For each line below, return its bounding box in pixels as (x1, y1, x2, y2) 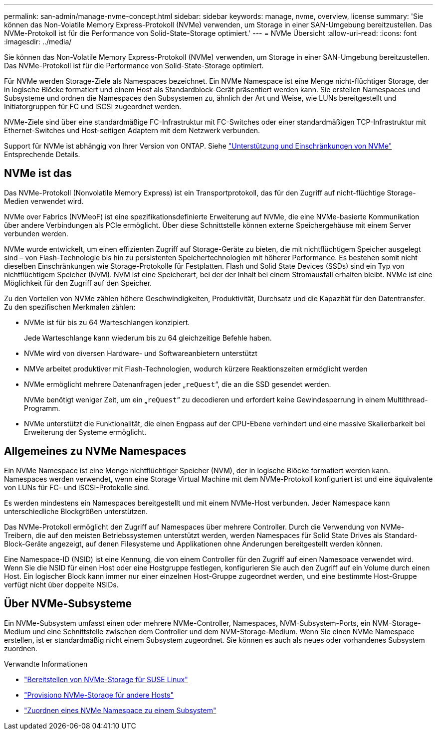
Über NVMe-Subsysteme (4, 597, 132, 610)
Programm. (24, 403, 60, 412)
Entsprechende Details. (4, 150, 80, 159)
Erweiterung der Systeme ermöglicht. (24, 427, 147, 436)
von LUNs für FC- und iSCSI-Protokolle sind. (4, 483, 150, 492)
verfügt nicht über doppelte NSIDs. (4, 580, 119, 589)
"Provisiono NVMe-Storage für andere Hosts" (24, 690, 174, 699)
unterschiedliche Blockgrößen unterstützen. (4, 507, 148, 516)
